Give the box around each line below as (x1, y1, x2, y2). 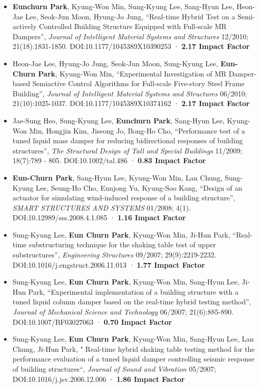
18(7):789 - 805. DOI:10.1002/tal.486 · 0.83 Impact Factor (12, 155, 206, 166)
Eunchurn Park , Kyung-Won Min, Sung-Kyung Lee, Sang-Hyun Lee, (12, 1, 235, 11)
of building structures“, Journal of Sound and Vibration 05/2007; (12, 364, 216, 374)
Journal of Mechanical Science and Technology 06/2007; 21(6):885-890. (12, 306, 233, 317)
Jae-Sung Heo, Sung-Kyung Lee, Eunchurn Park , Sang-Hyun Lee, (12, 115, 225, 125)
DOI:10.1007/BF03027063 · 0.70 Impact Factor (12, 316, 172, 327)
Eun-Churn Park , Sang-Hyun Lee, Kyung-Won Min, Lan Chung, (12, 172, 223, 183)
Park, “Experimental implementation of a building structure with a (28, 286, 239, 297)
